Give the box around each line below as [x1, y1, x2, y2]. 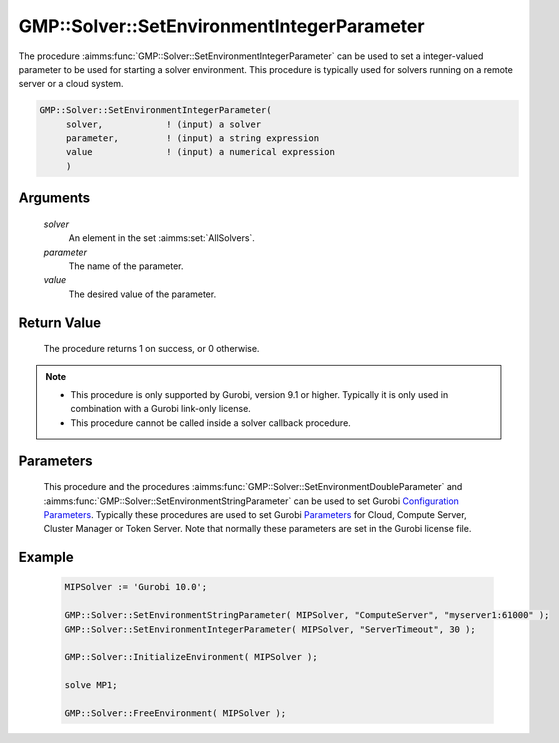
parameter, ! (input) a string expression [65, 133, 320, 144]
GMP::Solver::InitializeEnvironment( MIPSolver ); [64, 651, 319, 663]
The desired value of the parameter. [68, 288, 217, 300]
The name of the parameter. [68, 260, 184, 272]
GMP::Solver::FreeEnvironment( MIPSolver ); [64, 707, 287, 719]
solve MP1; [64, 680, 118, 691]
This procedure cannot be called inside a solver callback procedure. [70, 416, 352, 429]
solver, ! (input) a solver [65, 118, 262, 130]
